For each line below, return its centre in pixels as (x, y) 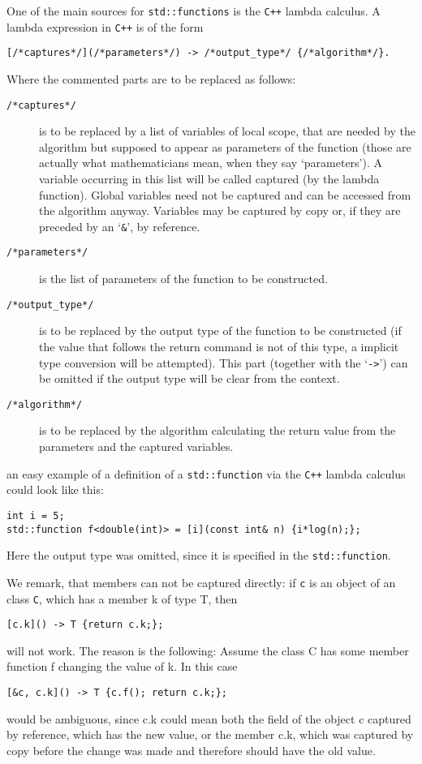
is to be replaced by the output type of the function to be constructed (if (220, 330)
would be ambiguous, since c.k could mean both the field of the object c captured (209, 718)
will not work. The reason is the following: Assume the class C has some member (208, 650)
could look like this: (55, 489)
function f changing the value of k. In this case (122, 666)
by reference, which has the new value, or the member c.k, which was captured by (210, 734)
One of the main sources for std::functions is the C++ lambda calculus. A (194, 11)
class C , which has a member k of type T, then (122, 598)
